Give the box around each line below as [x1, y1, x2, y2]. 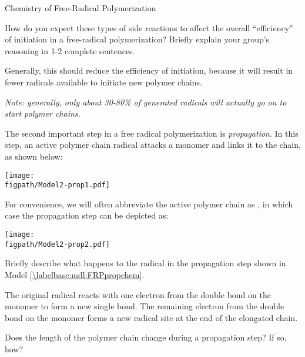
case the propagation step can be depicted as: [5, 209, 169, 222]
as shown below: [5, 150, 63, 162]
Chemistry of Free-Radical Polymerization [5, 2, 156, 14]
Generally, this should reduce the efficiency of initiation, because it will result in [5, 64, 293, 77]
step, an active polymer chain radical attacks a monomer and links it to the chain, [5, 138, 301, 151]
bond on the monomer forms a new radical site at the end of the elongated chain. [5, 311, 298, 323]
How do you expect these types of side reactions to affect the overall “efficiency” [5, 21, 293, 34]
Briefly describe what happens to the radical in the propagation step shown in [5, 257, 286, 269]
